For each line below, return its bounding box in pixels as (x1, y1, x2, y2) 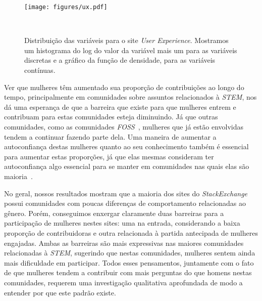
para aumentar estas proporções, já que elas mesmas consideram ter (4, 151, 214, 161)
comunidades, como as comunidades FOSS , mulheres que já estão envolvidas (4, 121, 244, 132)
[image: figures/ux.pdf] (24, 4, 108, 11)
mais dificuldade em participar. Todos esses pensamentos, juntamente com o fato (4, 257, 254, 268)
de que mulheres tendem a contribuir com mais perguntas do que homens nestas (4, 267, 252, 278)
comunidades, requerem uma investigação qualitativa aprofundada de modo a (4, 277, 243, 287)
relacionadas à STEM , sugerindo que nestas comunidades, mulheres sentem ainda (4, 247, 255, 258)
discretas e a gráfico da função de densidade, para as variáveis (24, 55, 216, 65)
